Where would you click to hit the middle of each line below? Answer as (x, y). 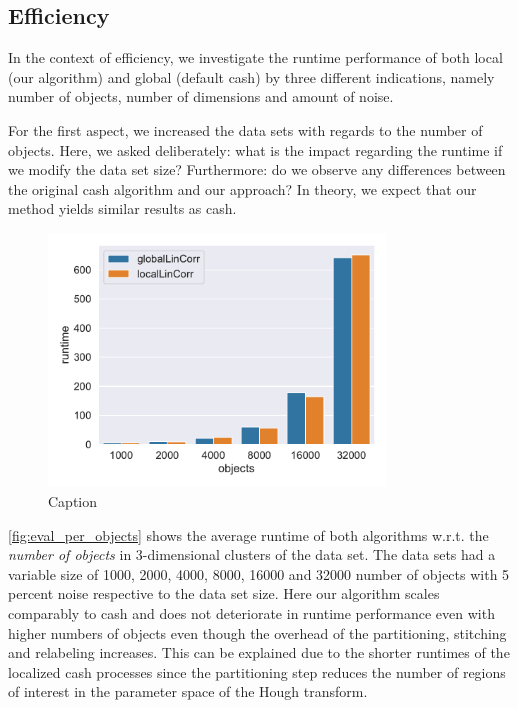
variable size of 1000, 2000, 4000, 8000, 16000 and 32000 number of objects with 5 (259, 573)
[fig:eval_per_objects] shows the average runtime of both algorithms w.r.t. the (248, 534)
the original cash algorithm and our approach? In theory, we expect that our (242, 188)
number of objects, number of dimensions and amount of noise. (201, 96)
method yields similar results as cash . (122, 208)
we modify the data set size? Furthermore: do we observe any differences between (257, 169)
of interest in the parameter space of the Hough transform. (188, 691)
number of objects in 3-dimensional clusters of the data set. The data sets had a (252, 554)
